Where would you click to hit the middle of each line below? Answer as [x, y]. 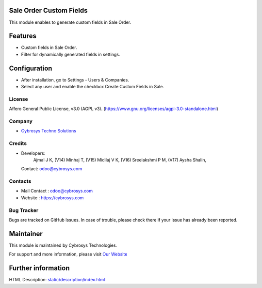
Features [23, 36]
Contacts [20, 181]
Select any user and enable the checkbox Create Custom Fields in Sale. [93, 87]
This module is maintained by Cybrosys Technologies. [63, 245]
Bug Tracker [24, 210]
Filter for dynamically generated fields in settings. [71, 54]
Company [21, 121]
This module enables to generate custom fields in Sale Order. [70, 22]
